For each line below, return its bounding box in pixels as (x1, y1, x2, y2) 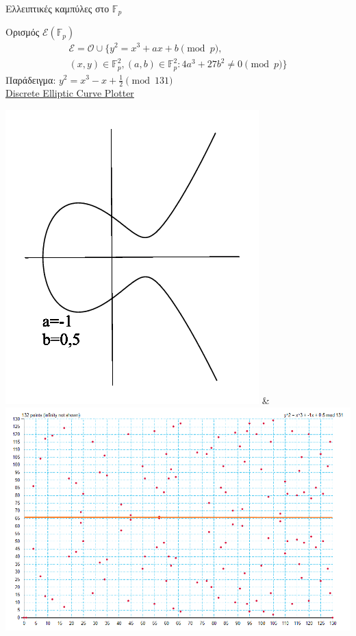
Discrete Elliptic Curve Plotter (5, 86, 134, 100)
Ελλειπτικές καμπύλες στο (5, 1, 110, 15)
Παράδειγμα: (5, 72, 56, 86)
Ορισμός (5, 25, 40, 39)
